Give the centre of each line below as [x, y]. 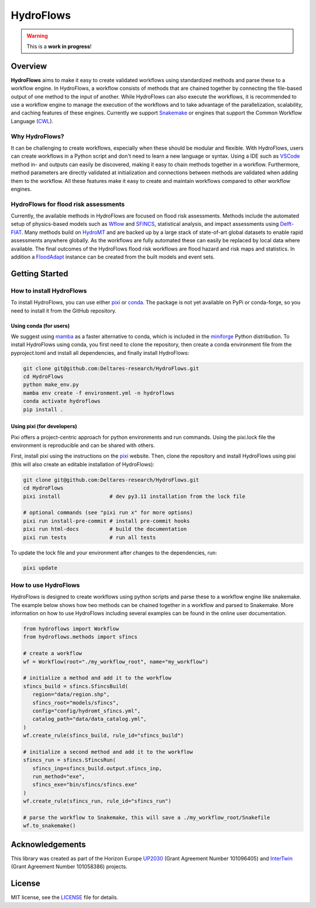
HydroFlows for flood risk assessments [68, 204]
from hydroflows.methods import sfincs [80, 637]
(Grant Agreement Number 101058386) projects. [69, 867]
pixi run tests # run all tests [90, 537]
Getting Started [39, 274]
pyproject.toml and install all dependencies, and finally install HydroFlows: [100, 353]
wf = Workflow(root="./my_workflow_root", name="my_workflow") [116, 662]
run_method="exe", [59, 777]
